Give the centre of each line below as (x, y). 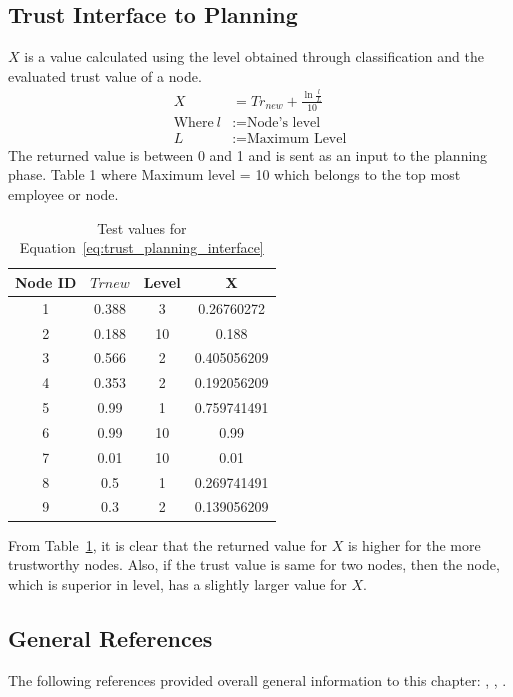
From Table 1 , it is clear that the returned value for (167, 544)
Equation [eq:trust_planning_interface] (141, 247)
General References (110, 637)
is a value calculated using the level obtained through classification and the (254, 56)
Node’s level (284, 122)
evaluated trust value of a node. (105, 75)
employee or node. (63, 194)
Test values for (142, 227)
